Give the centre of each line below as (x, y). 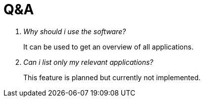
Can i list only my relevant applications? (88, 62)
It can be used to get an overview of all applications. (108, 47)
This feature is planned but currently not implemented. (112, 77)
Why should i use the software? (75, 31)
